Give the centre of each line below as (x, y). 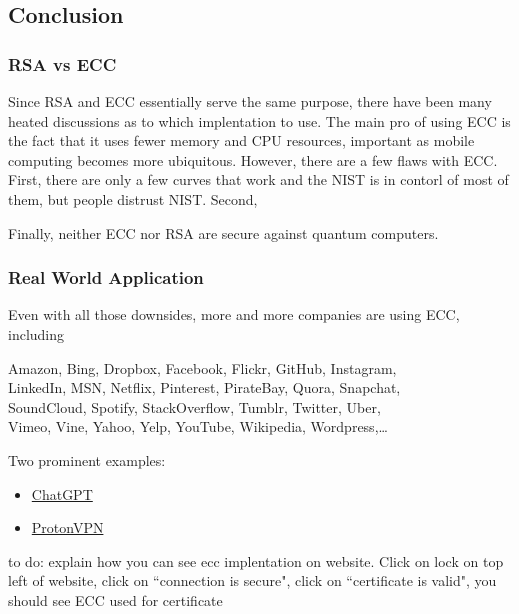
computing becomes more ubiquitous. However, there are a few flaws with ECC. (253, 159)
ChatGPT (62, 493)
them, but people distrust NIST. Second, (133, 198)
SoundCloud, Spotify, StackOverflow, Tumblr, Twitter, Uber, (194, 406)
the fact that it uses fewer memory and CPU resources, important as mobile (241, 140)
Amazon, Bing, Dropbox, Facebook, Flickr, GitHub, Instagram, (202, 367)
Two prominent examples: (87, 459)
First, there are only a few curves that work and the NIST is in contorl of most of (258, 179)
